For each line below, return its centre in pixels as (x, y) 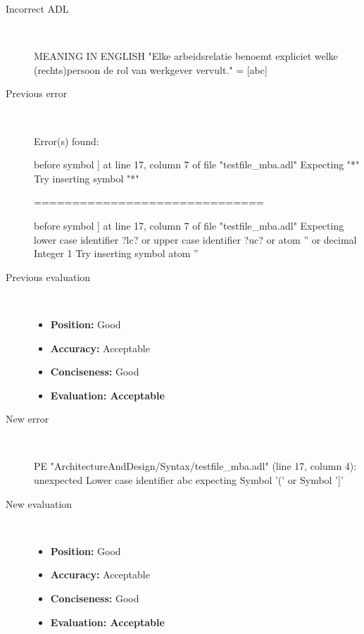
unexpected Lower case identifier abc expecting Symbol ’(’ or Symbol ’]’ (189, 480)
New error (27, 419)
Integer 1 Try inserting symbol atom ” (116, 253)
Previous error (37, 93)
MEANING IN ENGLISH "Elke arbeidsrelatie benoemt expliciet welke (186, 56)
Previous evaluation (48, 276)
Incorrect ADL (37, 8)
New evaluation (39, 503)
